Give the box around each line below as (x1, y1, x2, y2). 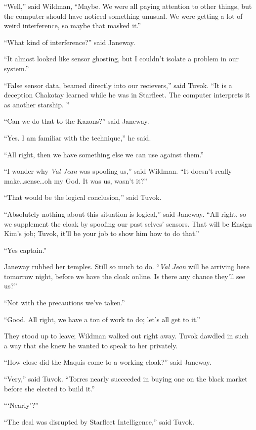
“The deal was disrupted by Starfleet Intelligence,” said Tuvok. (4, 416, 194, 427)
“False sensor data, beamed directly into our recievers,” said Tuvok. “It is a (4, 80, 232, 90)
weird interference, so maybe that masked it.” (4, 20, 141, 31)
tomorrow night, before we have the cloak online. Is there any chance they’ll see (4, 271, 245, 281)
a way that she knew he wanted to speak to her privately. (4, 340, 178, 350)
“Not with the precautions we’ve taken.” (4, 297, 125, 308)
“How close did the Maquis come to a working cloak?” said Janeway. (4, 357, 212, 367)
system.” (4, 63, 29, 73)
